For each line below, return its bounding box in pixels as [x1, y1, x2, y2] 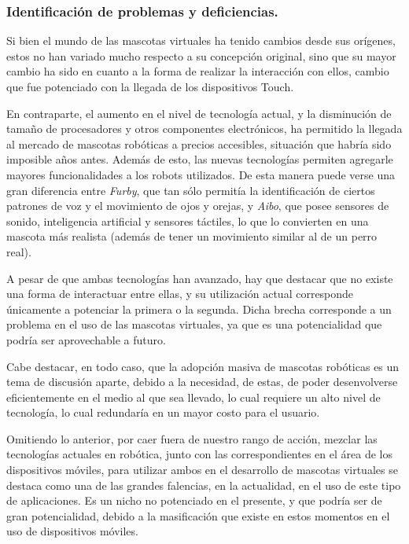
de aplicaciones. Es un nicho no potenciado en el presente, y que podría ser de [6, 492, 382, 509]
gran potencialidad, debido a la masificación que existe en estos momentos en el [6, 507, 390, 524]
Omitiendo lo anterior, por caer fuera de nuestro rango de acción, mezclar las [6, 430, 378, 447]
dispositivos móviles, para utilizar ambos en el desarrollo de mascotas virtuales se [6, 461, 398, 478]
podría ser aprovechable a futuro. [6, 331, 166, 347]
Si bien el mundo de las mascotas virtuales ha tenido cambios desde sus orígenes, [6, 32, 396, 49]
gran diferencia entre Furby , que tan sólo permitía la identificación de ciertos [6, 182, 375, 198]
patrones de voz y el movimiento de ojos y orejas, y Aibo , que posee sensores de [6, 197, 389, 214]
